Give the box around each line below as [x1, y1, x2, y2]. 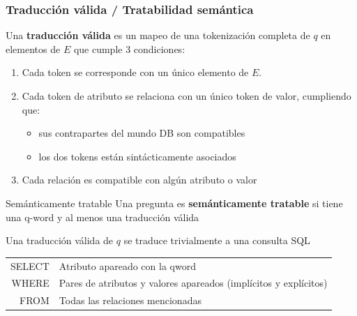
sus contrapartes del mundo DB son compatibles [38, 126, 245, 140]
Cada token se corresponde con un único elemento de [22, 65, 249, 80]
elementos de [6, 41, 61, 56]
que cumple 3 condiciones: [73, 41, 185, 56]
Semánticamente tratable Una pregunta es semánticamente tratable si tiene [6, 195, 343, 210]
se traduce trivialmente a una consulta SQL [123, 233, 310, 248]
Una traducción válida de [6, 233, 114, 248]
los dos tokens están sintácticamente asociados [38, 149, 236, 163]
